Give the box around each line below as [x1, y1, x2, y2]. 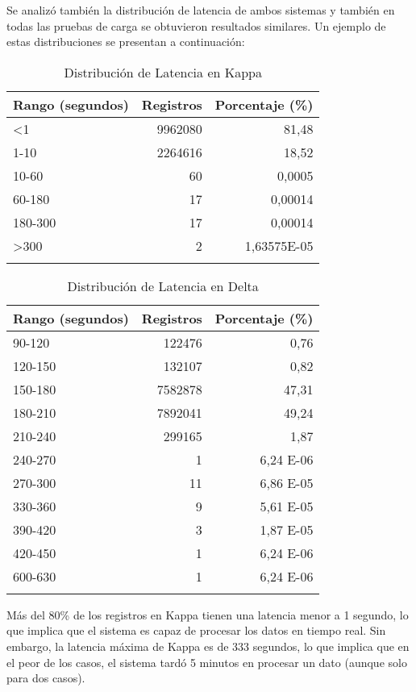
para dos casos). [6, 669, 85, 686]
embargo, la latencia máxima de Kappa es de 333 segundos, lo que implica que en [6, 637, 410, 654]
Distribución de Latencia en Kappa [64, 62, 262, 81]
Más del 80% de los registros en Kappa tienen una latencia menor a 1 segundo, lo [6, 606, 409, 623]
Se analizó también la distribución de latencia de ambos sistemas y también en [6, 2, 395, 18]
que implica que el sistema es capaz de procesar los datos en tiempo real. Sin [6, 622, 386, 639]
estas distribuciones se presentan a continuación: [6, 33, 245, 50]
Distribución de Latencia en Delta [67, 276, 259, 295]
